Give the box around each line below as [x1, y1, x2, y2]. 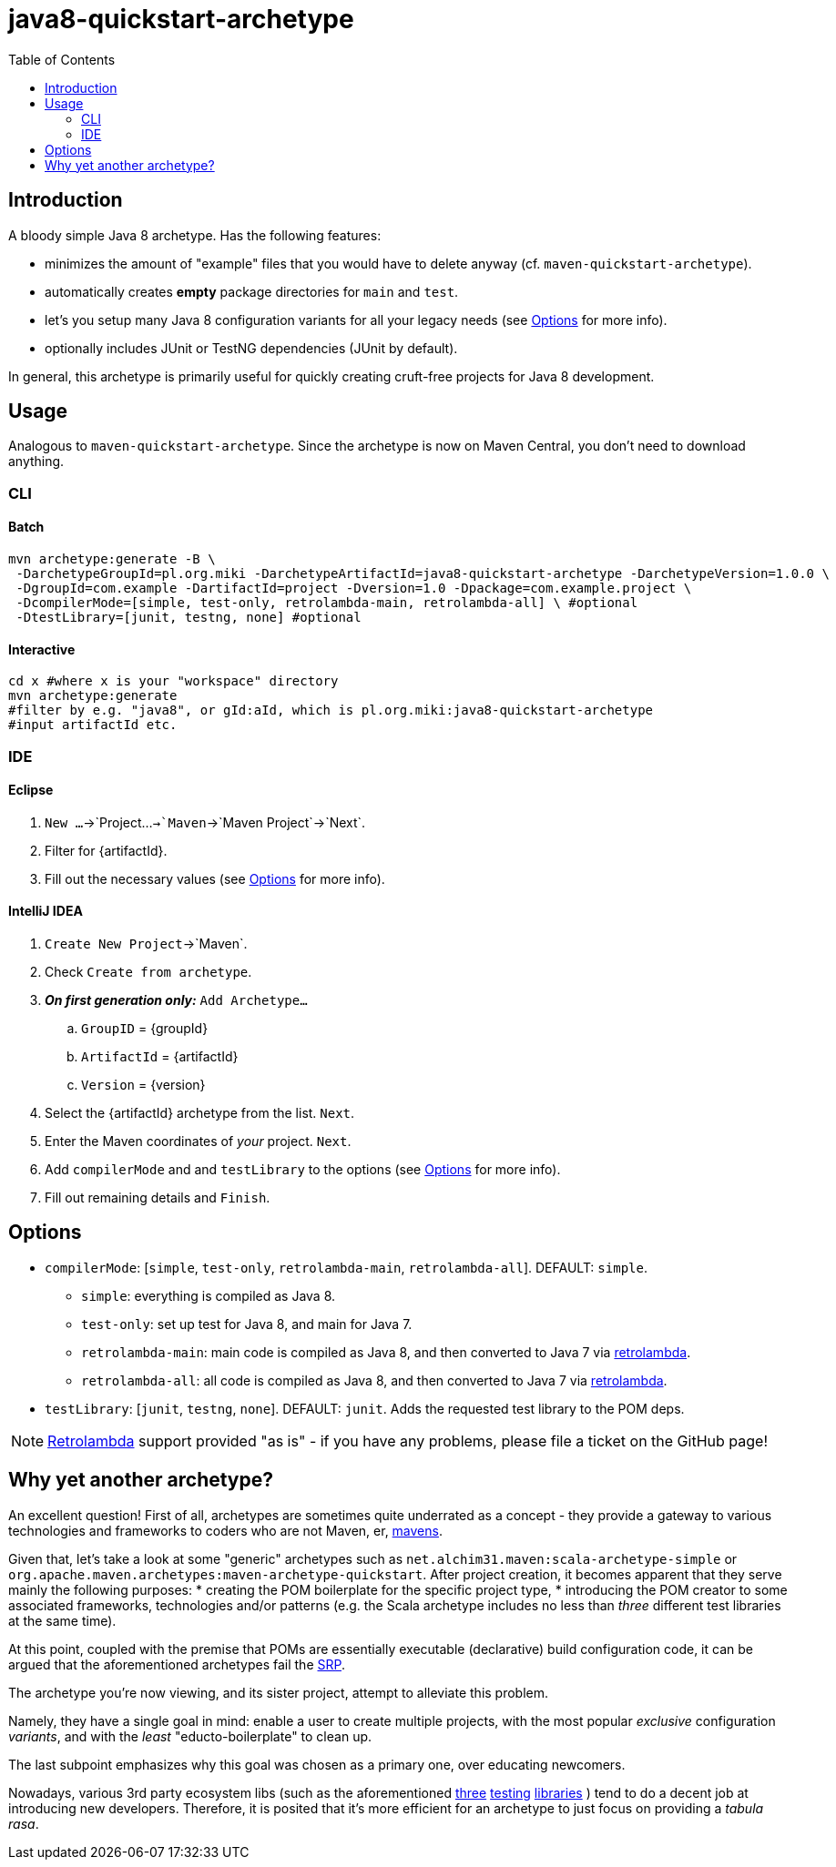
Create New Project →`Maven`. [45, 936, 248, 952]
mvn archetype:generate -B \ [8, 552, 216, 567]
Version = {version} [81, 1077, 206, 1093]
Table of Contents [8, 51, 116, 67]
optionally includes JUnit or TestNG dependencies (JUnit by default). [45, 340, 458, 356]
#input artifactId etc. [8, 717, 178, 733]
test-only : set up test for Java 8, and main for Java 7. [81, 1315, 413, 1332]
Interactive [8, 641, 76, 657]
